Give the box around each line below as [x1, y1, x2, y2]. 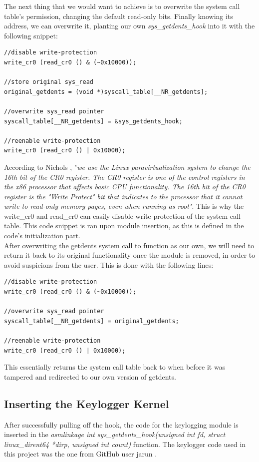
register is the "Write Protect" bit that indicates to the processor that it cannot [4, 191, 243, 201]
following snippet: [4, 30, 58, 40]
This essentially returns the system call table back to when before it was [4, 362, 226, 372]
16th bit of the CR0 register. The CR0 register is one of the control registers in [4, 171, 245, 182]
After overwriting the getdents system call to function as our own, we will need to [4, 240, 255, 250]
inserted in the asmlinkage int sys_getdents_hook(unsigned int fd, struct [4, 429, 226, 440]
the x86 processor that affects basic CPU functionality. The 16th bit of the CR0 [4, 181, 246, 192]
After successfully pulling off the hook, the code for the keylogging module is [4, 419, 239, 430]
